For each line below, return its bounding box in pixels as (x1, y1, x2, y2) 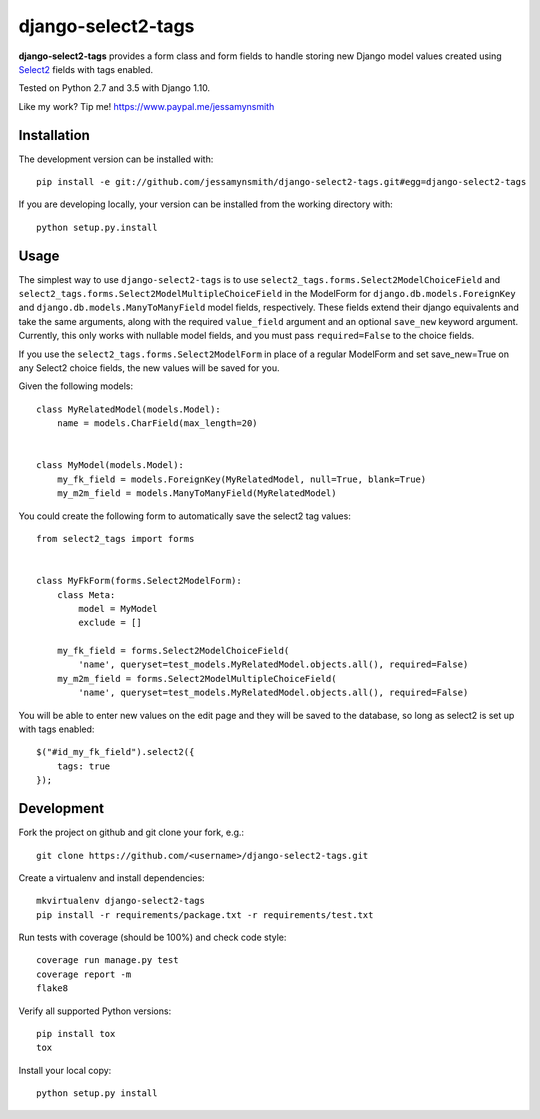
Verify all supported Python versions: (18, 1005, 172, 1017)
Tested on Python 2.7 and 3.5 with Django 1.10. (18, 82, 210, 94)
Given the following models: (18, 380, 134, 392)
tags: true (56, 760, 111, 772)
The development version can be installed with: (18, 153, 214, 165)
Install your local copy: (18, 1064, 112, 1076)
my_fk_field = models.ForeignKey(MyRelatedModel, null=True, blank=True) (56, 473, 427, 485)
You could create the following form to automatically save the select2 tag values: (18, 510, 352, 522)
